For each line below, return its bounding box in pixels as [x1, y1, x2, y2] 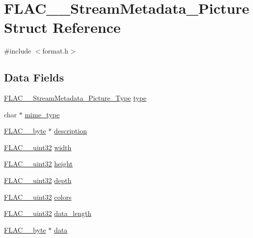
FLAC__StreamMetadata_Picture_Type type [4, 93, 147, 103]
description [54, 126, 87, 136]
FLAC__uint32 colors [4, 191, 72, 202]
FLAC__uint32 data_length [4, 208, 92, 218]
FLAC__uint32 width [4, 142, 72, 152]
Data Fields [4, 70, 64, 85]
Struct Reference [4, 17, 121, 37]
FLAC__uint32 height [4, 159, 73, 169]
